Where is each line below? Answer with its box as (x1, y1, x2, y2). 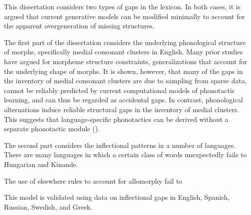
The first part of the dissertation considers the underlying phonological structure (4, 37, 246, 47)
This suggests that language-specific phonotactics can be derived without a (4, 114, 228, 124)
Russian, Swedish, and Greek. (4, 201, 92, 212)
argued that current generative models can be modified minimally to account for (4, 11, 245, 21)
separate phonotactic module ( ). (4, 123, 100, 134)
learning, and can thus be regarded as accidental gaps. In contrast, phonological (4, 95, 243, 105)
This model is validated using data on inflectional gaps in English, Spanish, (4, 192, 230, 202)
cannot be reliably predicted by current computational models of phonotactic (4, 85, 235, 95)
